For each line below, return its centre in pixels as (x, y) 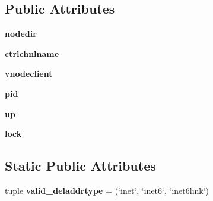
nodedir (21, 34)
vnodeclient (29, 73)
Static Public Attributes (80, 166)
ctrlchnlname (32, 53)
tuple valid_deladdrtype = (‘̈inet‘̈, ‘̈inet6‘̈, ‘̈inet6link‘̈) (107, 190)
